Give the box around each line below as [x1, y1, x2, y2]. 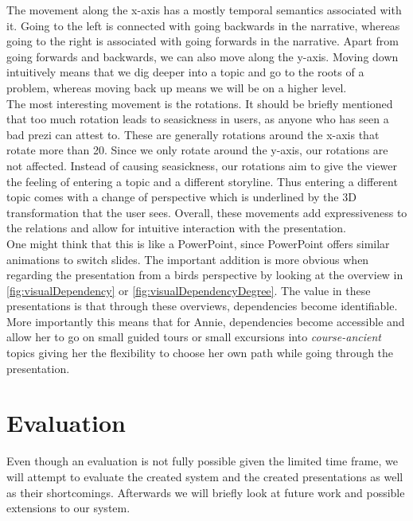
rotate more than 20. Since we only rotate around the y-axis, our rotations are [6, 142, 388, 158]
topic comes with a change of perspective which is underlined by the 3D [6, 189, 357, 205]
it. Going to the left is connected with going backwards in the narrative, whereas [6, 17, 400, 33]
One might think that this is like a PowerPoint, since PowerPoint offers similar [6, 235, 390, 251]
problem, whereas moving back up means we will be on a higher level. [6, 79, 347, 95]
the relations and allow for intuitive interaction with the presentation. [6, 220, 346, 236]
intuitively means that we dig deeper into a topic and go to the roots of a [6, 64, 364, 80]
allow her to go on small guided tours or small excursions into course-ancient [6, 329, 382, 345]
